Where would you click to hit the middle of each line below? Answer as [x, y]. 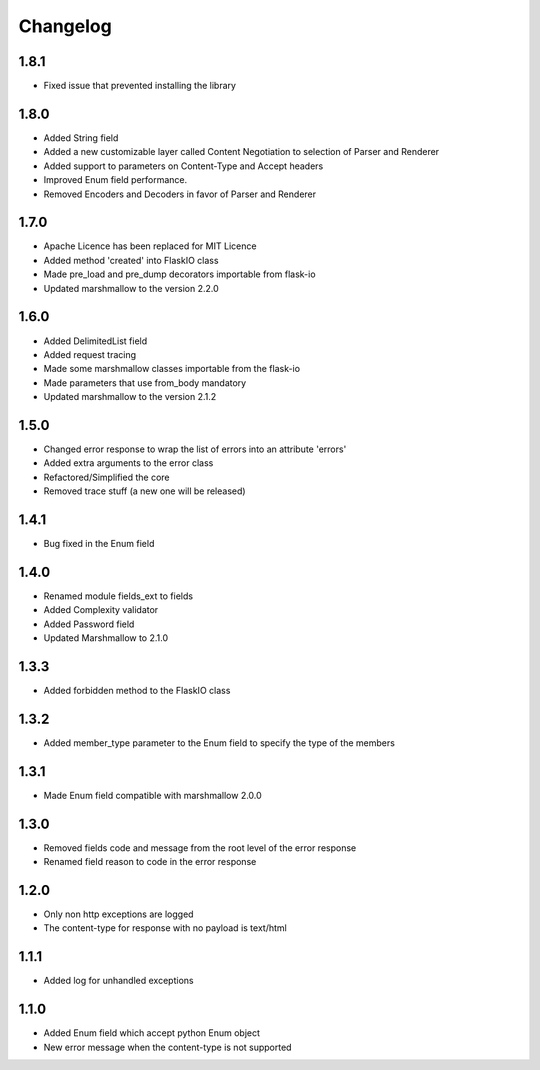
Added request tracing [90, 354]
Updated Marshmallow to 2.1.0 [106, 638]
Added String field [81, 137]
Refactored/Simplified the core [106, 477]
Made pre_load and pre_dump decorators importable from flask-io [179, 274]
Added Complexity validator [101, 610]
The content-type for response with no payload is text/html [165, 928]
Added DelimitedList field [95, 341]
